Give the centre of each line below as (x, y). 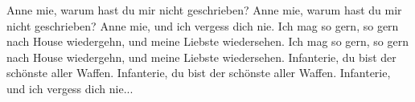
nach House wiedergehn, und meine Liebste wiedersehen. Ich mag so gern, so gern (208, 41)
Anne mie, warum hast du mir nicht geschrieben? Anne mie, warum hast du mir (204, 10)
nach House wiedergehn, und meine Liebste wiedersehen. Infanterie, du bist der (201, 57)
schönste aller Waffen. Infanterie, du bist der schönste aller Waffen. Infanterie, (199, 73)
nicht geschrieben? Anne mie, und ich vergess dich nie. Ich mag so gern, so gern (203, 25)
